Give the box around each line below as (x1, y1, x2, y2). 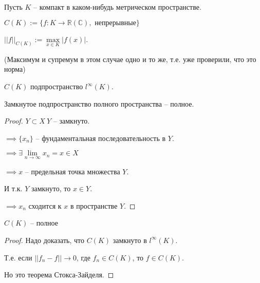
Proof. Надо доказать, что (4, 234, 85, 245)
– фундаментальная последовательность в (35, 132, 166, 143)
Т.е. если (4, 252, 32, 262)
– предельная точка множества (25, 166, 120, 176)
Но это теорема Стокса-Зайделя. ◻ (4, 269, 114, 280)
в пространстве (70, 200, 118, 211)
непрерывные (95, 19, 136, 27)
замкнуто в (113, 234, 147, 245)
